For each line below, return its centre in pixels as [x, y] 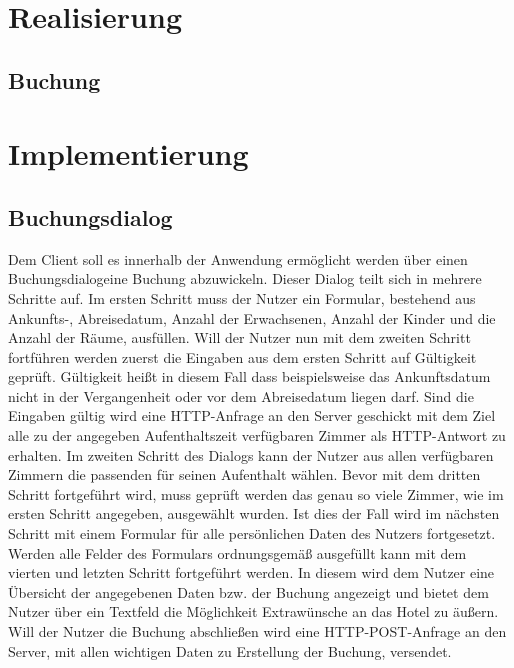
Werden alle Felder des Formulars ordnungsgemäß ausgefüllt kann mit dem [237, 552]
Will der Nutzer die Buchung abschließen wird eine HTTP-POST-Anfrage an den [257, 631]
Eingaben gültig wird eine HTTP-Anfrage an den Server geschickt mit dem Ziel [252, 415]
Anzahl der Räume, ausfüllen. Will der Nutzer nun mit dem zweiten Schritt [239, 337]
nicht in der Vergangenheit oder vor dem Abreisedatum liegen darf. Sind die [241, 395]
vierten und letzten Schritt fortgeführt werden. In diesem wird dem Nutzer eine [251, 572]
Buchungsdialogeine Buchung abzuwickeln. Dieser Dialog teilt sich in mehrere [245, 278]
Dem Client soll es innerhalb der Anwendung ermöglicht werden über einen [238, 258]
